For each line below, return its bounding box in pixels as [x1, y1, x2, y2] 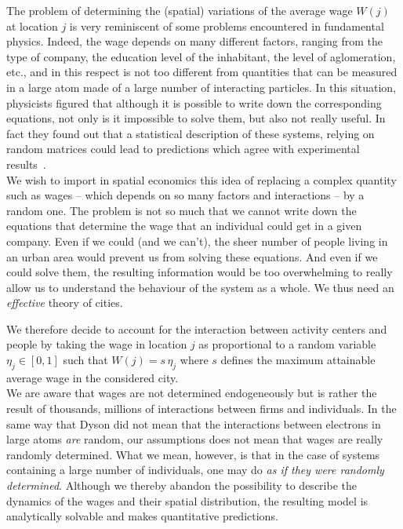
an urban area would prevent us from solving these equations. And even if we [6, 248, 378, 264]
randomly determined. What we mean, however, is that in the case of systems [6, 446, 380, 462]
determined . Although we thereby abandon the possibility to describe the [6, 477, 357, 494]
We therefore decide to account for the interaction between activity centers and [6, 320, 387, 337]
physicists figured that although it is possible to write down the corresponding [6, 94, 382, 111]
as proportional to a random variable [198, 336, 376, 352]
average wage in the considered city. [6, 369, 179, 385]
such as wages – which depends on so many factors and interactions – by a [6, 187, 365, 203]
